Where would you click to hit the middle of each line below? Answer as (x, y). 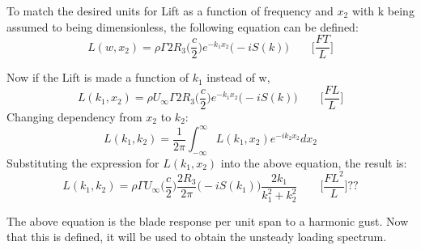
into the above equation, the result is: (314, 162)
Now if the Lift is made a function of (98, 77)
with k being (383, 11)
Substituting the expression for (83, 162)
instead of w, (238, 77)
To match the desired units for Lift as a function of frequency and (170, 11)
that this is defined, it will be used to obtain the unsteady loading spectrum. (197, 237)
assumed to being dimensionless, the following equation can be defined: (183, 26)
